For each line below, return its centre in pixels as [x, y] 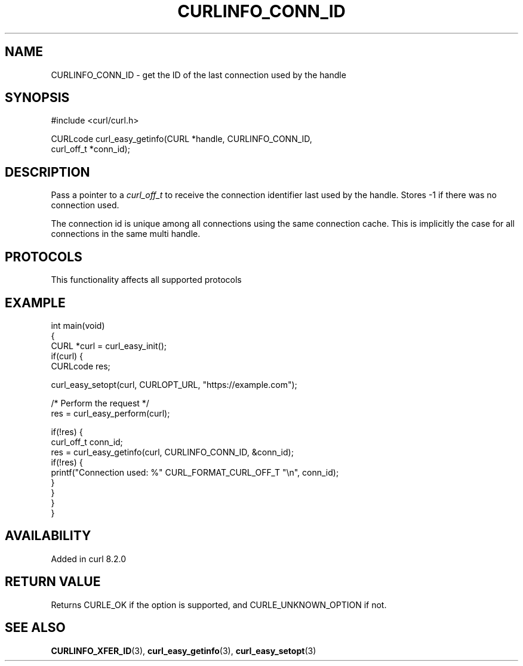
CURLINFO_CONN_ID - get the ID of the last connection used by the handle [199, 75]
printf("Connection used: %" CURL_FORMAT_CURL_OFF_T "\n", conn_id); [195, 472]
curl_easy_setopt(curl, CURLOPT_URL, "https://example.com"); [174, 384]
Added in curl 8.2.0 [88, 559]
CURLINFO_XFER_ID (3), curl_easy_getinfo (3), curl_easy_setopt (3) [184, 650]
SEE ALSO [35, 628]
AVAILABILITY [48, 536]
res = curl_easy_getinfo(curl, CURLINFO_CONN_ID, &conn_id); [172, 452]
